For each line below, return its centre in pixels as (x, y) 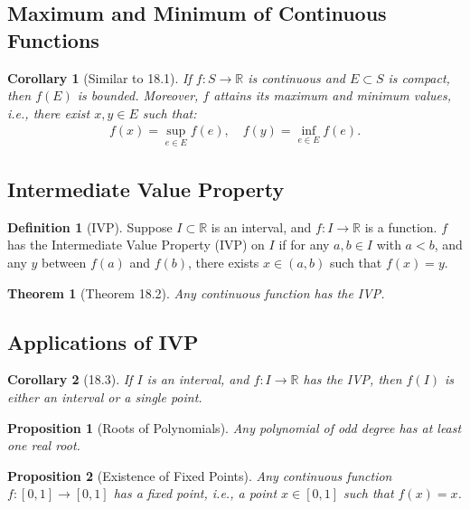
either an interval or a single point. (105, 397)
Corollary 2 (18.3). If (70, 379)
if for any (304, 245)
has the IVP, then (352, 379)
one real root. (44, 445)
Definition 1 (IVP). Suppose (90, 226)
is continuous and (296, 77)
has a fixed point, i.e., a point (195, 493)
